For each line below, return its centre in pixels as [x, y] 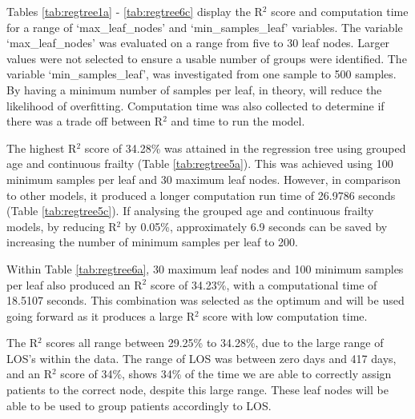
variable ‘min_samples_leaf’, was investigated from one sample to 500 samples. [201, 74]
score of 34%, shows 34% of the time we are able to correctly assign [226, 374]
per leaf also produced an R [75, 284]
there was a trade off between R [85, 121]
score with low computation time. [285, 315]
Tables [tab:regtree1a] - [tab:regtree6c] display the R [135, 11]
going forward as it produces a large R [101, 315]
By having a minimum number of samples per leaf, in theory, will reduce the [194, 89]
